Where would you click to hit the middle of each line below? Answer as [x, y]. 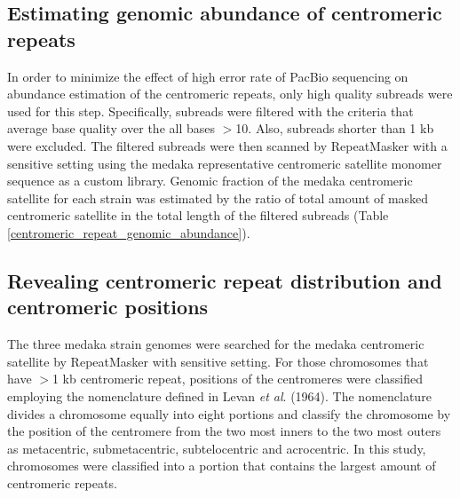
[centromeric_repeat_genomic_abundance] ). [129, 232]
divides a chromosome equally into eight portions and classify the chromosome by [229, 413]
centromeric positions [108, 307]
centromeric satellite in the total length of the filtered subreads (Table [198, 215]
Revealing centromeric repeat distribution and [225, 280]
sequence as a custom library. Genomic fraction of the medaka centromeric [210, 181]
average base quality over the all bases [111, 128]
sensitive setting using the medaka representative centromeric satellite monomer [225, 163]
